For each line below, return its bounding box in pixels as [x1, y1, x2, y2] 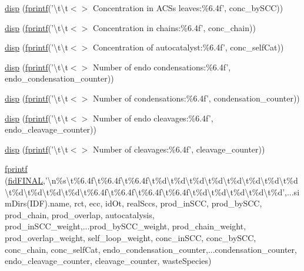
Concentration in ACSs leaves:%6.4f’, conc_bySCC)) [92, 2, 283, 13]
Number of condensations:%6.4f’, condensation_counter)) [92, 92, 300, 104]
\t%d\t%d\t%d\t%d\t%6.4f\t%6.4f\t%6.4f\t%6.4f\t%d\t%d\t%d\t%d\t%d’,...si [5, 185, 300, 198]
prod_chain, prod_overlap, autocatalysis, [5, 208, 155, 221]
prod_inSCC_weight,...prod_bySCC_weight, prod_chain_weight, [5, 220, 246, 232]
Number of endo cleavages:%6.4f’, [92, 111, 213, 124]
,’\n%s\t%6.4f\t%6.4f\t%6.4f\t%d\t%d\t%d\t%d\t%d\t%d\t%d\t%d [42, 174, 298, 186]
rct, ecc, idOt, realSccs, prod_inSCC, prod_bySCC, [74, 197, 262, 209]
